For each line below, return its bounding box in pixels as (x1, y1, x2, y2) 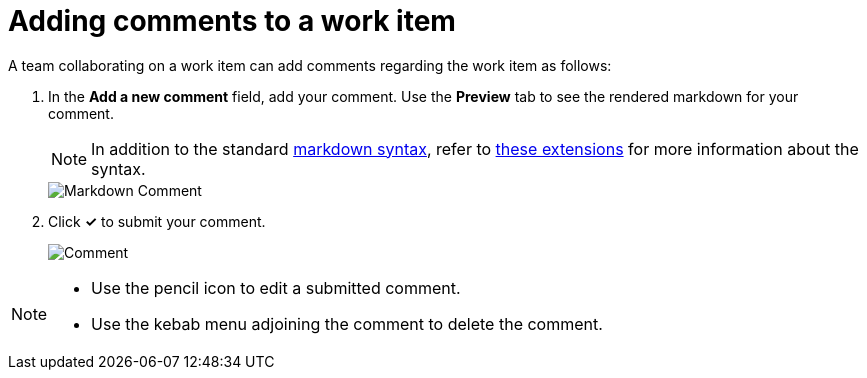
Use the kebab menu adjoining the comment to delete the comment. (91, 313, 603, 334)
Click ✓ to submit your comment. (48, 212, 266, 230)
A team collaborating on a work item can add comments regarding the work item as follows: (8, 56, 612, 74)
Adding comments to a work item (8, 4, 456, 38)
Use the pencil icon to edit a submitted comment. (91, 277, 461, 298)
